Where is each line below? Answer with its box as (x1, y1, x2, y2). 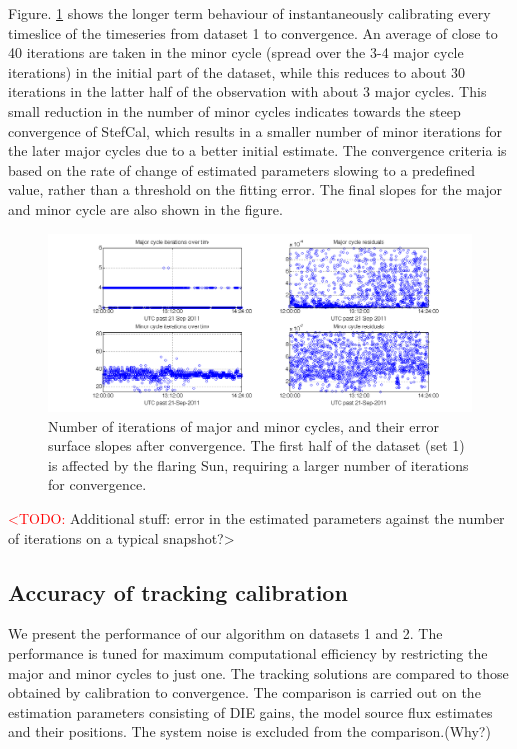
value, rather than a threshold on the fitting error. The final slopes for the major (8, 179, 503, 200)
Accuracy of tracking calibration (8, 576, 348, 607)
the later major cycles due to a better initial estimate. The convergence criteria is (8, 140, 507, 161)
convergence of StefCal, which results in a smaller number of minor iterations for (8, 120, 503, 141)
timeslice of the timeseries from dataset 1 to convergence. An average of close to (8, 22, 498, 43)
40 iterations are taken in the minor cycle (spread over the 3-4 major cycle (8, 42, 464, 63)
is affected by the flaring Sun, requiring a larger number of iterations (48, 454, 469, 475)
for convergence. (48, 474, 147, 495)
